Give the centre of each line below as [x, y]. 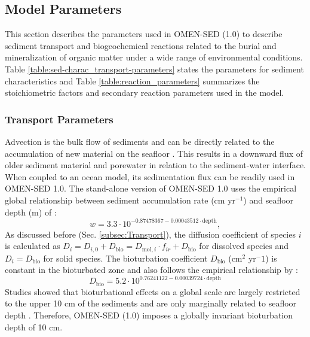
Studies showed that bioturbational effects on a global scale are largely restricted [153, 291]
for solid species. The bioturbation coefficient [125, 258]
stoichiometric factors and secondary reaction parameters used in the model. [145, 92]
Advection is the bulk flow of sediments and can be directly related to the [140, 141]
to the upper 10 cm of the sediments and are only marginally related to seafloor [151, 303]
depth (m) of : [31, 212]
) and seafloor [268, 200]
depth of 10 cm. [34, 327]
